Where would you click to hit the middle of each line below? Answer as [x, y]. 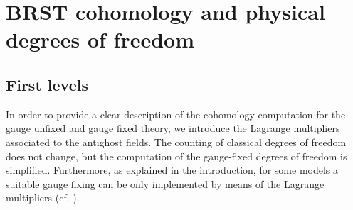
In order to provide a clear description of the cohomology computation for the [176, 114]
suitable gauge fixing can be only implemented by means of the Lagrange [165, 183]
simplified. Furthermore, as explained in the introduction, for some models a [172, 170]
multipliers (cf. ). [43, 198]
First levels [47, 84]
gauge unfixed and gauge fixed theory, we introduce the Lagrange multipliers [173, 128]
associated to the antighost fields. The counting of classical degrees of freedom [176, 142]
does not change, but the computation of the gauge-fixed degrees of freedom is [176, 156]
